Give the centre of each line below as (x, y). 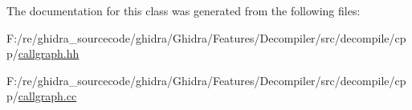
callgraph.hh (49, 53)
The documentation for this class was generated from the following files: (184, 10)
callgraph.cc (47, 96)
